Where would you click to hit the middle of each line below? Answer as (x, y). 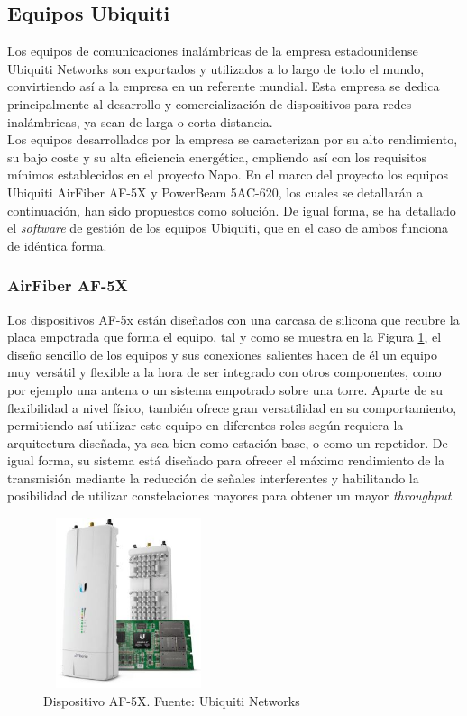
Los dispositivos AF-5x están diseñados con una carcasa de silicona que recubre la (233, 319)
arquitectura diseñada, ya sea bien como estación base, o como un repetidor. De (228, 442)
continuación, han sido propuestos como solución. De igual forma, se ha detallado (232, 210)
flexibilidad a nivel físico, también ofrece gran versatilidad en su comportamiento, (232, 407)
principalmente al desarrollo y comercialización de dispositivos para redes (210, 103)
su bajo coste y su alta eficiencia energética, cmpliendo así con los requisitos (217, 156)
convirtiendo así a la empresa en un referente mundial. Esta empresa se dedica (224, 86)
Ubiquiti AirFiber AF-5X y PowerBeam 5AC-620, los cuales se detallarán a (215, 192)
